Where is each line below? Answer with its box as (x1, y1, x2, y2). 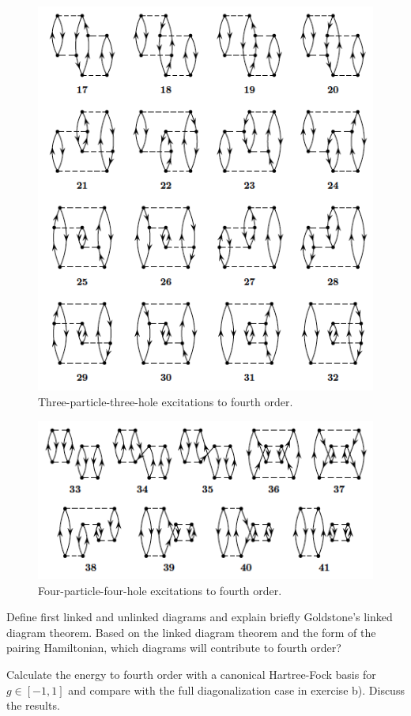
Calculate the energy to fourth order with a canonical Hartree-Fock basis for (6, 665, 376, 682)
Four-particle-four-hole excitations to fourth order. (38, 582, 282, 598)
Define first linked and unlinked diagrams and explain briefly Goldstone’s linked (6, 609, 393, 625)
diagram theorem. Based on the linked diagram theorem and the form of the (6, 624, 376, 640)
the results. (6, 697, 60, 714)
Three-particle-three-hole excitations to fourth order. (38, 394, 293, 410)
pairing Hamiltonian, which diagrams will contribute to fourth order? (6, 639, 341, 656)
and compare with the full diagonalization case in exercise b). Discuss (68, 681, 405, 698)
